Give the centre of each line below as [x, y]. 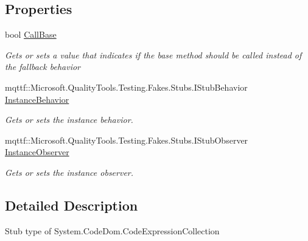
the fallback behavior [43, 67]
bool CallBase [31, 34]
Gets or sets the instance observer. [69, 172]
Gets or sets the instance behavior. [69, 120]
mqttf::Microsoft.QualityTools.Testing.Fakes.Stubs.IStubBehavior [126, 87]
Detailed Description [72, 205]
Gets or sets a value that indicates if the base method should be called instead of [153, 54]
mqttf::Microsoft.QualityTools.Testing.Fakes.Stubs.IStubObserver [127, 140]
